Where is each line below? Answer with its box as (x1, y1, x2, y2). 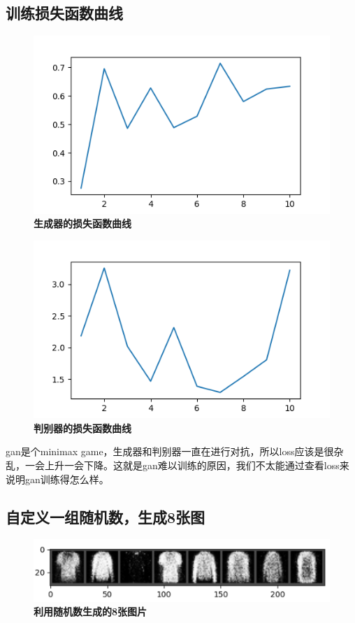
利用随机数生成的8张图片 (34, 604, 147, 619)
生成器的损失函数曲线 (34, 216, 131, 231)
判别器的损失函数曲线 (34, 420, 131, 435)
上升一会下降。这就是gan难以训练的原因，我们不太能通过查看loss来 (44, 457, 349, 472)
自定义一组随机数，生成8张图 (6, 506, 205, 527)
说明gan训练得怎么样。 (6, 471, 109, 486)
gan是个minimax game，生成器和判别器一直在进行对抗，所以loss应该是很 (6, 444, 334, 459)
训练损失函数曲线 (6, 2, 123, 24)
